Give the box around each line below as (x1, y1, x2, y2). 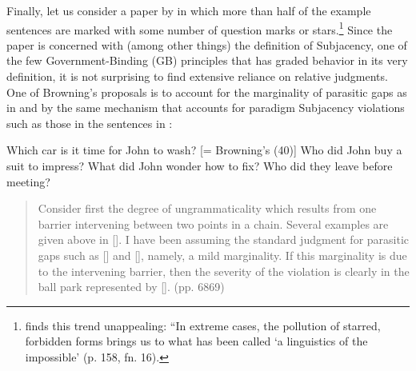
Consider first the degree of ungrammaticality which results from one (38, 200, 377, 217)
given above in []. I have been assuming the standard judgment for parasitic (38, 231, 410, 248)
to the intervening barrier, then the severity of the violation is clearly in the (38, 262, 410, 279)
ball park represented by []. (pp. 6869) (38, 278, 225, 295)
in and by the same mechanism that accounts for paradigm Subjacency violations (6, 99, 405, 116)
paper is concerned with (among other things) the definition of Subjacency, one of (6, 36, 407, 53)
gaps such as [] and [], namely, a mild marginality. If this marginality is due (38, 246, 407, 263)
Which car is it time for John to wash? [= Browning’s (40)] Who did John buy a (6, 142, 402, 158)
